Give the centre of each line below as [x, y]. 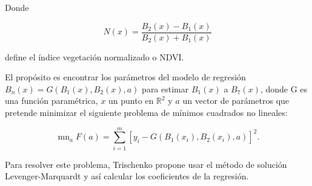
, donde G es [284, 88]
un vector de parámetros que [236, 101]
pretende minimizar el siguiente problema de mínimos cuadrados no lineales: [146, 113]
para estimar [165, 88]
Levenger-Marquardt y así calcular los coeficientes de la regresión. [127, 176]
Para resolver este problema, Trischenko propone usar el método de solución [146, 164]
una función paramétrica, [51, 101]
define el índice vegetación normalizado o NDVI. [95, 56]
